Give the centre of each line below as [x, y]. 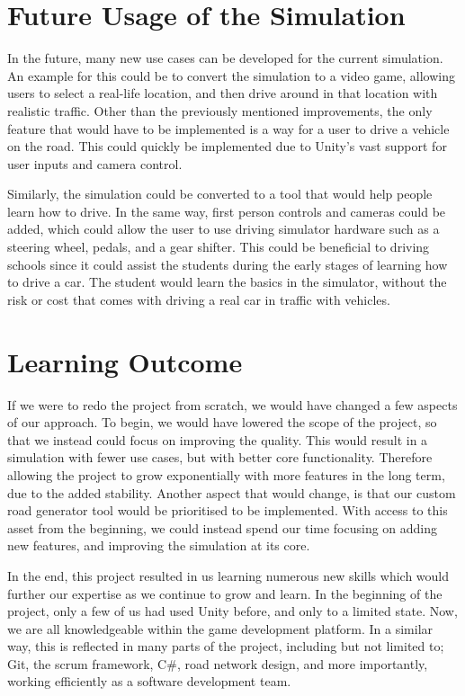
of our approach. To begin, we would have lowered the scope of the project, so [222, 422]
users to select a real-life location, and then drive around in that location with [223, 93]
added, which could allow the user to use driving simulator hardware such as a [224, 229]
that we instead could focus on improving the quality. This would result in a [218, 439]
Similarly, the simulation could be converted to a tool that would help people [220, 194]
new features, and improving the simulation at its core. [159, 545]
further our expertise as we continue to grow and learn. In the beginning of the [225, 593]
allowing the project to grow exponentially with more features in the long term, [226, 474]
